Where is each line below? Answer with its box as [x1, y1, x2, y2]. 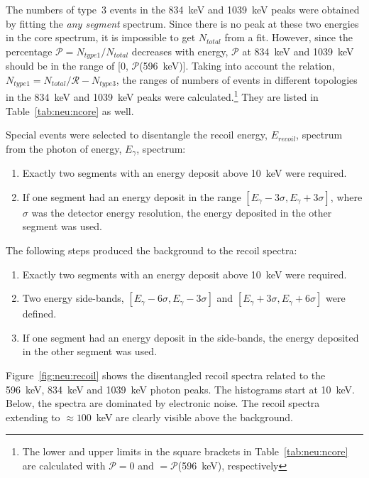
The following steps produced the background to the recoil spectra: [6, 242, 297, 257]
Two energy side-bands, [22, 290, 124, 305]
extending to [6, 409, 60, 424]
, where [330, 189, 363, 204]
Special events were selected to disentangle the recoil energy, [6, 127, 268, 142]
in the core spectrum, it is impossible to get [6, 30, 196, 45]
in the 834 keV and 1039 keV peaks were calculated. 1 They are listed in [6, 87, 319, 104]
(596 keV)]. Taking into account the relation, [139, 58, 335, 73]
